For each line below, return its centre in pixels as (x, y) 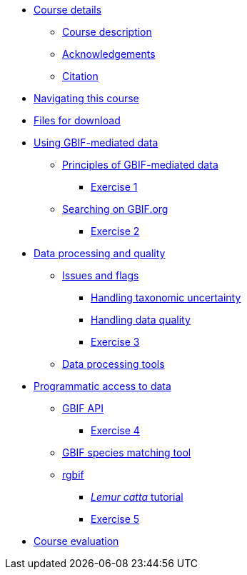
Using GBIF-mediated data (96, 142)
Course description (107, 32)
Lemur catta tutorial (137, 497)
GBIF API (83, 408)
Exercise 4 (115, 430)
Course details (68, 10)
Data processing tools (114, 364)
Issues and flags (101, 275)
